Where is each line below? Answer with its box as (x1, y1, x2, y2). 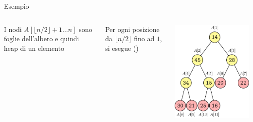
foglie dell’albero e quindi (4, 33, 79, 44)
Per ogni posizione (105, 24, 160, 34)
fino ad (134, 33, 155, 44)
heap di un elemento (4, 43, 65, 53)
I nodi (4, 24, 22, 34)
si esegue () (105, 43, 139, 53)
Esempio (4, 1, 29, 11)
